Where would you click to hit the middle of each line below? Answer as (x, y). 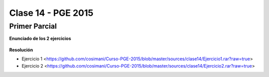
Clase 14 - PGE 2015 (51, 13)
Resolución (21, 50)
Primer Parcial (33, 26)
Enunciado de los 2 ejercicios (40, 38)
